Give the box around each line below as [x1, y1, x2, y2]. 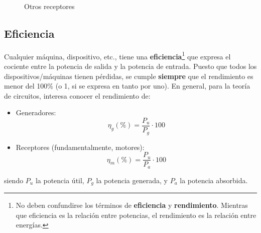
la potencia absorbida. [180, 175, 248, 185]
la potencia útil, [35, 175, 84, 185]
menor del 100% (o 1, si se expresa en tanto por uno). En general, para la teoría [4, 81, 250, 91]
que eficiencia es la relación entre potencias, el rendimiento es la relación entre [16, 209, 256, 220]
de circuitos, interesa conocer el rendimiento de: [4, 90, 151, 101]
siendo [4, 175, 24, 185]
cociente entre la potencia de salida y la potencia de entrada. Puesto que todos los [4, 61, 257, 71]
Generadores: [16, 107, 56, 118]
